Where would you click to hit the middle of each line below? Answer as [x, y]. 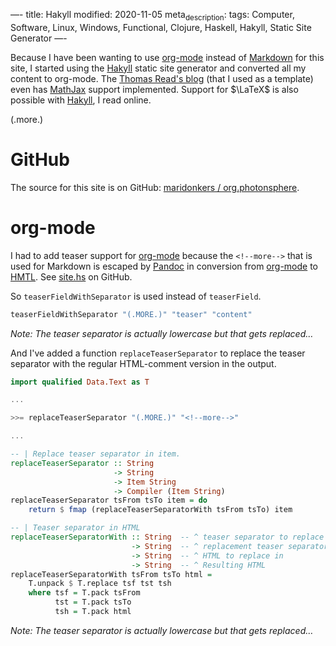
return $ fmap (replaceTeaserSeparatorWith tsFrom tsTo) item [160, 510]
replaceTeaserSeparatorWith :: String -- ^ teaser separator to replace [167, 537]
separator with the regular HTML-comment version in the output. [143, 363]
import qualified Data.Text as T [80, 382]
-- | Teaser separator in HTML [75, 528]
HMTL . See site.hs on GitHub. [71, 276]
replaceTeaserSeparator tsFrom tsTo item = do [109, 500]
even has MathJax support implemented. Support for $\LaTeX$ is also [154, 89]
